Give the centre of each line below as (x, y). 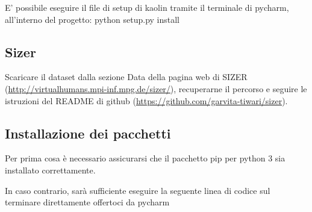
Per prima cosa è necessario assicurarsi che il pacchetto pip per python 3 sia (145, 158)
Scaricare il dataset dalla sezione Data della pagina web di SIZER (126, 77)
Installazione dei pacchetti (88, 133)
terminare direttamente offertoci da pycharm (87, 202)
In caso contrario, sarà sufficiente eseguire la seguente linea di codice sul (138, 190)
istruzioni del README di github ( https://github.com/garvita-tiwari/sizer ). (146, 100)
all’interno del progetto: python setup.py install (92, 19)
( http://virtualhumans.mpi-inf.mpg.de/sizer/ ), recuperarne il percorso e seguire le (156, 88)
